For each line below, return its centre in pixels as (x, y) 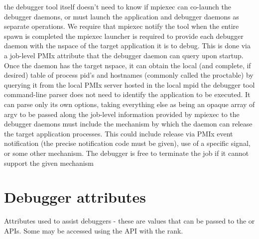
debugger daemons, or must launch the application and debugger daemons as (122, 16)
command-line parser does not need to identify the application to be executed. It (127, 94)
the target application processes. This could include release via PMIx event (119, 133)
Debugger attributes (75, 197)
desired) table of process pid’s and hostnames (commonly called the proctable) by (129, 75)
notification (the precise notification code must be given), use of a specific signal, (127, 143)
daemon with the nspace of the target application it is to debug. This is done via (128, 46)
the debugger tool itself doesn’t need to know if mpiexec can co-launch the (118, 6)
